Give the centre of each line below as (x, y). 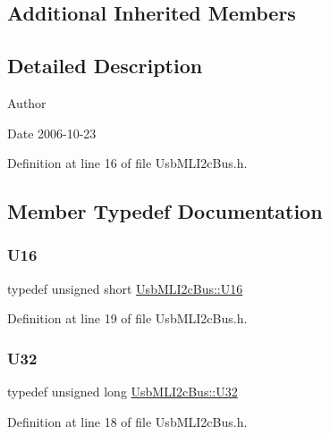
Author (27, 102)
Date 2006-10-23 (52, 133)
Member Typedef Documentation (165, 211)
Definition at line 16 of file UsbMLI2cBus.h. (127, 163)
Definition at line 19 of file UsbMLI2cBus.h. (127, 318)
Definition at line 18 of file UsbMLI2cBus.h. (127, 421)
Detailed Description (105, 66)
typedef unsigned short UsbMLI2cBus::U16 (125, 288)
